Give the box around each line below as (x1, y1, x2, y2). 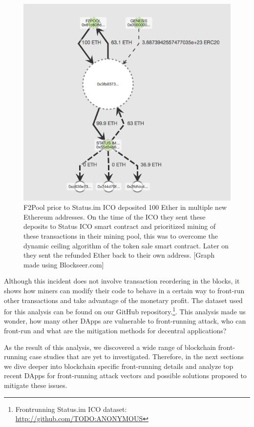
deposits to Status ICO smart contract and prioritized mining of (23, 221, 216, 231)
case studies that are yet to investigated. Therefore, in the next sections (29, 351, 244, 362)
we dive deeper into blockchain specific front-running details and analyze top (4, 361, 233, 371)
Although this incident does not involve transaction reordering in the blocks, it (4, 276, 240, 286)
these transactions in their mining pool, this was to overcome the (23, 231, 218, 241)
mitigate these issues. (4, 380, 67, 390)
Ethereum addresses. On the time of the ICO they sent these (23, 211, 206, 222)
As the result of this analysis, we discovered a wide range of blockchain (4, 342, 216, 352)
